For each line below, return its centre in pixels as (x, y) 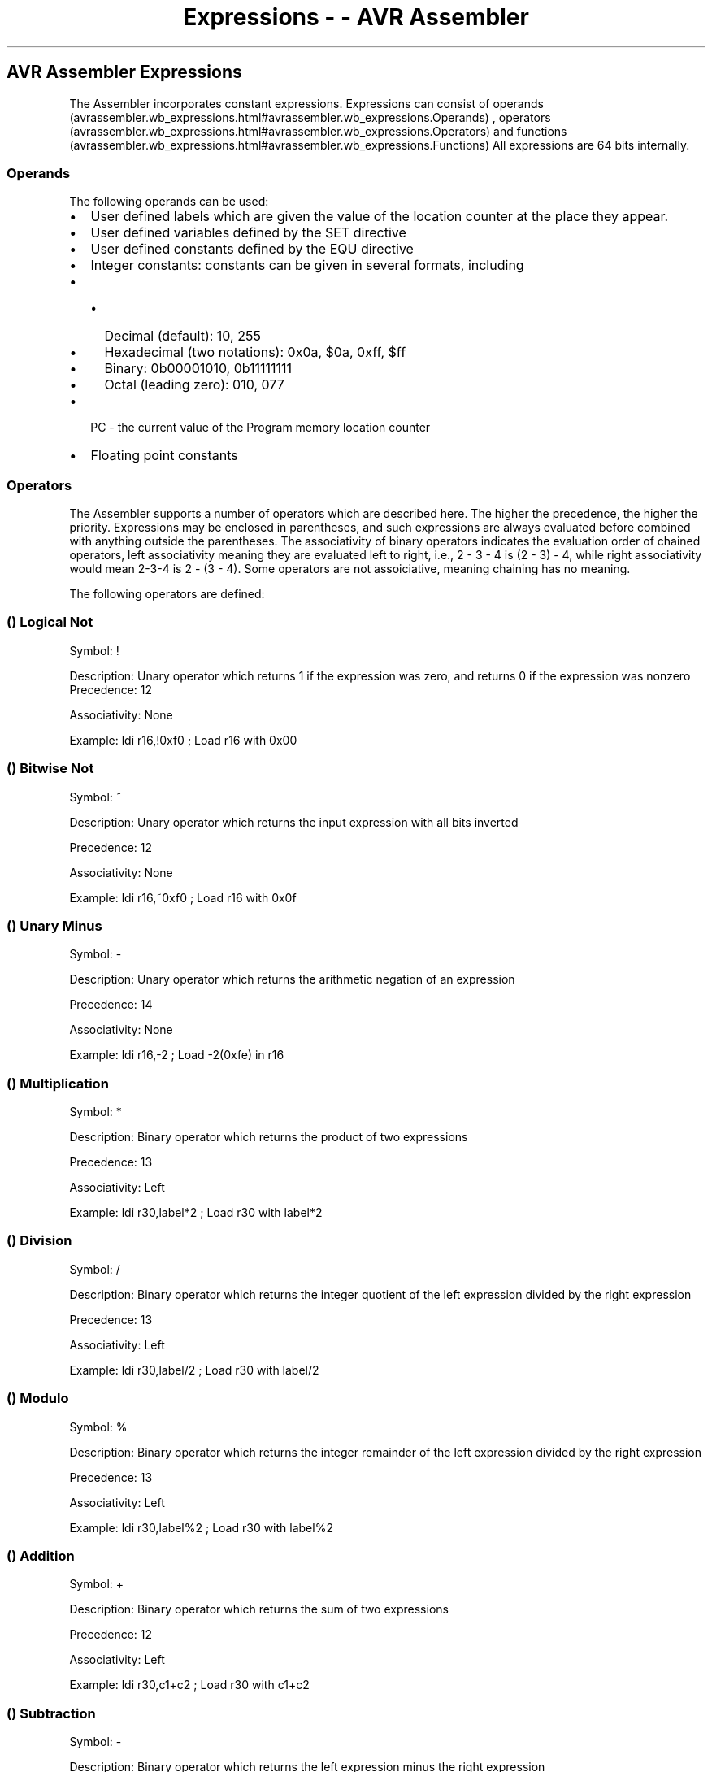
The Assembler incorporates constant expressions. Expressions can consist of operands (306, 103)
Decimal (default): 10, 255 (182, 336)
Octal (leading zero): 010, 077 (194, 385)
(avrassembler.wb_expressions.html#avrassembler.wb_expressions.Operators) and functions (318, 131)
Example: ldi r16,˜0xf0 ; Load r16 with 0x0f (183, 897)
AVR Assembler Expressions (124, 72)
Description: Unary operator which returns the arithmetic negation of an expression (292, 979)
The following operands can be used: (169, 202)
